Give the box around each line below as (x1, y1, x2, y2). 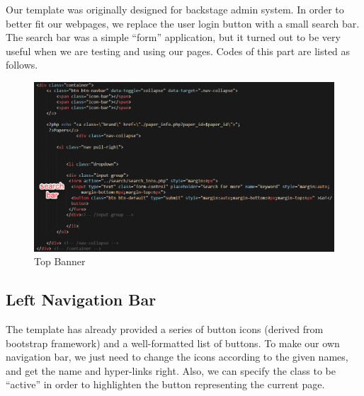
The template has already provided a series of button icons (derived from (6, 322, 324, 337)
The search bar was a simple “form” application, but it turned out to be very (6, 30, 341, 45)
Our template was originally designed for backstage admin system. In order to (6, 2, 344, 16)
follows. (6, 57, 38, 72)
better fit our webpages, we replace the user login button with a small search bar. (6, 16, 360, 30)
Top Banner (34, 254, 86, 269)
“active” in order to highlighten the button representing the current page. (6, 377, 325, 392)
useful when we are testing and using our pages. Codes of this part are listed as (6, 43, 351, 58)
